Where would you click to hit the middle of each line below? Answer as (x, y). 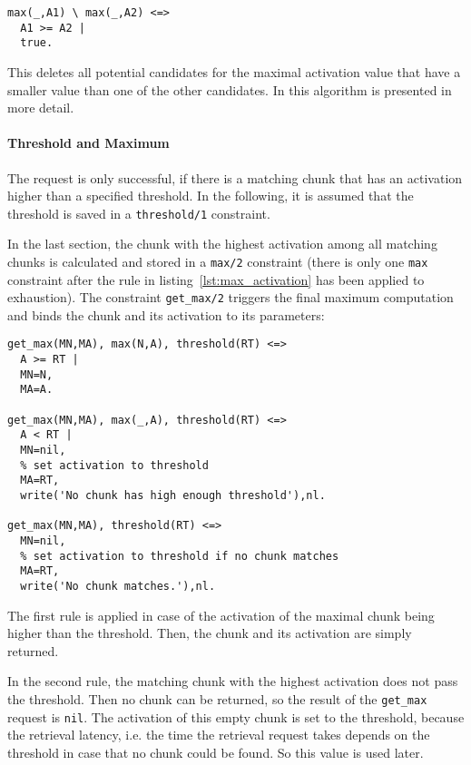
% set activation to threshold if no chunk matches (180, 556)
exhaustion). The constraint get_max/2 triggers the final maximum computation (231, 297)
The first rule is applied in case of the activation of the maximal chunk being (221, 615)
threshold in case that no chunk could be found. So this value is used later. (216, 752)
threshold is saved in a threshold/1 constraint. (139, 213)
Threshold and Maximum (88, 143)
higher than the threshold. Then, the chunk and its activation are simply (210, 633)
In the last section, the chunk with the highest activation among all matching (222, 244)
